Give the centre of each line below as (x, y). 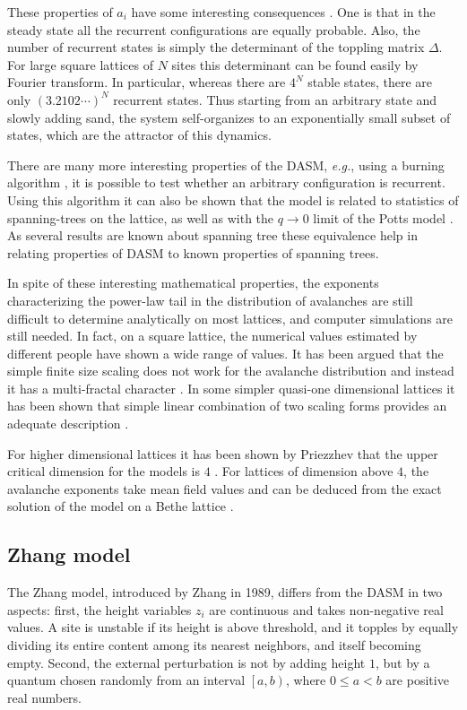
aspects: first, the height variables (99, 609)
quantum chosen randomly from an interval (126, 680)
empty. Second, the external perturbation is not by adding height (186, 662)
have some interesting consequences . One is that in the (283, 12)
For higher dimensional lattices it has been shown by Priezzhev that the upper (223, 453)
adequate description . (68, 424)
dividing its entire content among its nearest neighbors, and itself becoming (214, 645)
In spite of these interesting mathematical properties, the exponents (193, 283)
